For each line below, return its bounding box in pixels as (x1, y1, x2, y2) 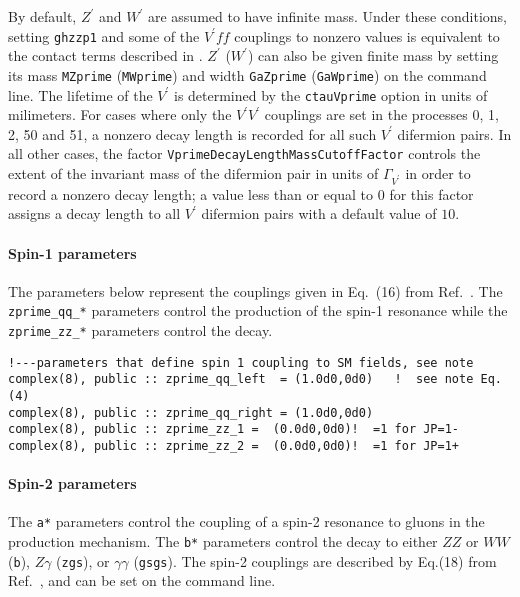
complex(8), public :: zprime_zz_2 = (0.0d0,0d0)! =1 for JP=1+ (8, 438, 460, 453)
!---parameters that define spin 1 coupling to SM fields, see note (8, 355, 474, 370)
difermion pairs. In (397, 123, 512, 144)
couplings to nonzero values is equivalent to (234, 25, 500, 46)
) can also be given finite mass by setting (247, 45, 499, 66)
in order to (405, 163, 471, 183)
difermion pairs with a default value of (201, 203, 437, 224)
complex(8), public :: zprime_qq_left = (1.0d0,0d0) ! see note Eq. (8, 372, 502, 387)
